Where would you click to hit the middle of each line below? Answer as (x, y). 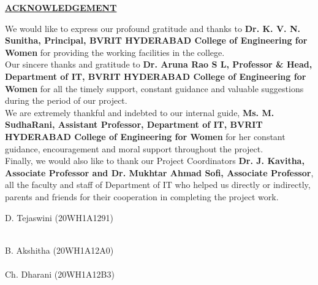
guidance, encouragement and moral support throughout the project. (134, 148)
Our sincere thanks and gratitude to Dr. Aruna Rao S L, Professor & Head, (159, 64)
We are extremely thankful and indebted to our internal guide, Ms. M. (140, 112)
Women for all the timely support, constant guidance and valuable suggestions (154, 88)
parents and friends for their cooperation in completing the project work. (142, 196)
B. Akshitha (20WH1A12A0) (59, 250)
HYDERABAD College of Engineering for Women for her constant (145, 136)
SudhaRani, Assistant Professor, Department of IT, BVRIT (134, 124)
